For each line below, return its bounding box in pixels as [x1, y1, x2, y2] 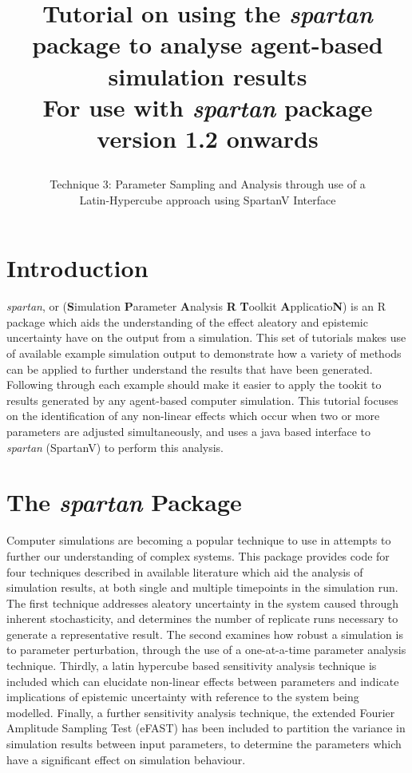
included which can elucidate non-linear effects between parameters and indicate [6, 672, 399, 689]
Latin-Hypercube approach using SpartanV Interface [79, 191, 336, 208]
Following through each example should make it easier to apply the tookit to [6, 376, 382, 393]
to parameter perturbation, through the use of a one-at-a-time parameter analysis [6, 641, 406, 658]
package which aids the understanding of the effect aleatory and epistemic [6, 313, 368, 330]
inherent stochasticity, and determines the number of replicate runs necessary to [6, 610, 398, 627]
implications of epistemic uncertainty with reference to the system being [6, 688, 359, 705]
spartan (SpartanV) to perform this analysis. [6, 438, 224, 455]
